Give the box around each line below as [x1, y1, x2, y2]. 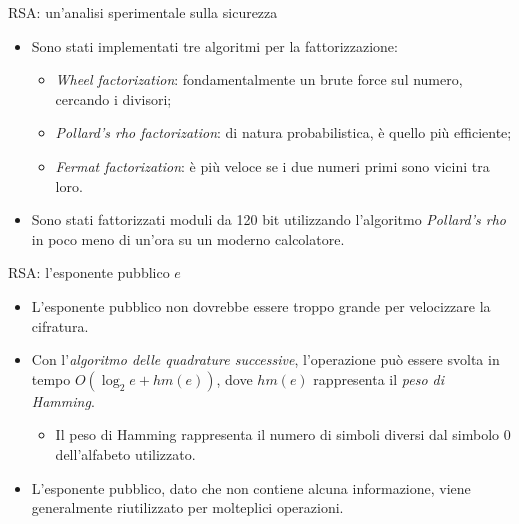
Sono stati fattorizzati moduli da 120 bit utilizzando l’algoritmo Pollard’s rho [31, 209, 506, 230]
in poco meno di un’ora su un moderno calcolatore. [31, 228, 345, 249]
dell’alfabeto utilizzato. [55, 443, 196, 464]
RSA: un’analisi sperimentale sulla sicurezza [8, 2, 278, 22]
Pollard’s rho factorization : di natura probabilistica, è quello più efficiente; [55, 122, 512, 143]
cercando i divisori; [55, 88, 172, 109]
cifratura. [31, 315, 89, 336]
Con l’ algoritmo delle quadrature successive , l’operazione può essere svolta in [31, 349, 500, 370]
